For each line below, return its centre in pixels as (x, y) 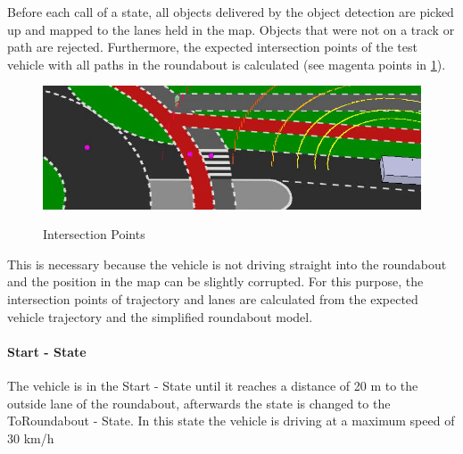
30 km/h (31, 437)
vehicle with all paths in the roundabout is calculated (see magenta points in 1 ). (227, 64)
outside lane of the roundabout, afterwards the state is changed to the (199, 403)
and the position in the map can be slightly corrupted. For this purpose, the (215, 281)
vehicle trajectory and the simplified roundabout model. (160, 316)
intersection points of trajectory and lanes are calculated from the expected (213, 298)
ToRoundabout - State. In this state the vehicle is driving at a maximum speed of (231, 421)
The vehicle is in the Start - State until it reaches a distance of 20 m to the (213, 385)
